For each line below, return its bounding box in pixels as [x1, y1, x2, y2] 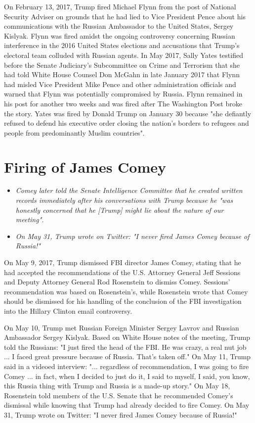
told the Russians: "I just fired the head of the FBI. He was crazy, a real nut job [4, 341, 247, 352]
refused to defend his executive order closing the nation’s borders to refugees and [4, 118, 249, 128]
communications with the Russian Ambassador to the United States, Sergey [4, 21, 234, 31]
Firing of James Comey [4, 156, 167, 177]
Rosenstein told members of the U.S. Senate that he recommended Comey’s [4, 390, 233, 400]
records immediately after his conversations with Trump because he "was [15, 195, 233, 205]
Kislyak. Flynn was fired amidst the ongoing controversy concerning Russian [4, 30, 235, 41]
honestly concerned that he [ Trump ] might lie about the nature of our [15, 204, 224, 215]
